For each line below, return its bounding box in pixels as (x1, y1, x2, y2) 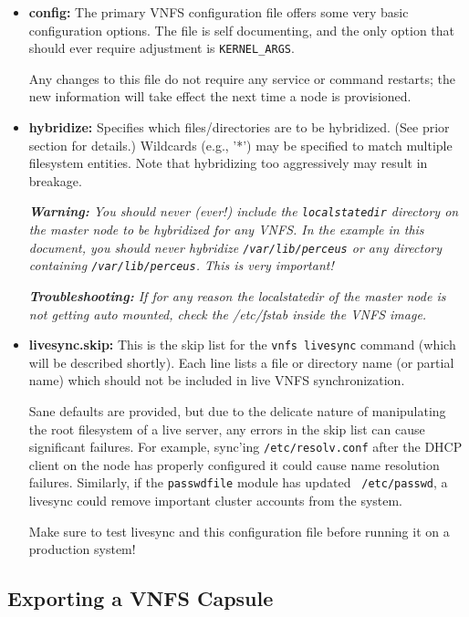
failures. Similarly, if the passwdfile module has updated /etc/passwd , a (28, 473, 448, 492)
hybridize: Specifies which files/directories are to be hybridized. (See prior (28, 118, 450, 137)
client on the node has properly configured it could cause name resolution (28, 455, 440, 474)
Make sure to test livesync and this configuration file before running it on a (28, 521, 450, 540)
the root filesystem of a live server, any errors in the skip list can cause (28, 419, 425, 438)
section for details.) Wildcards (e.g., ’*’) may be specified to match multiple (28, 135, 453, 154)
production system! (28, 539, 136, 559)
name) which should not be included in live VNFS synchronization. (28, 371, 405, 390)
